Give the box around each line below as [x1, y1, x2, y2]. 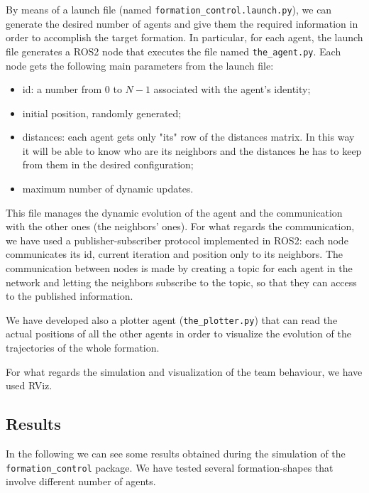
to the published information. [6, 288, 133, 303]
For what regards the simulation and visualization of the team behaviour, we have [6, 364, 363, 379]
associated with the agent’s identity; [153, 82, 311, 97]
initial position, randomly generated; [22, 105, 182, 120]
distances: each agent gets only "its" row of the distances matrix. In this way [22, 129, 355, 144]
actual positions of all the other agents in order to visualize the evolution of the [6, 326, 351, 341]
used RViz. [6, 378, 53, 393]
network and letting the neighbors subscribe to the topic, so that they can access [6, 274, 357, 289]
